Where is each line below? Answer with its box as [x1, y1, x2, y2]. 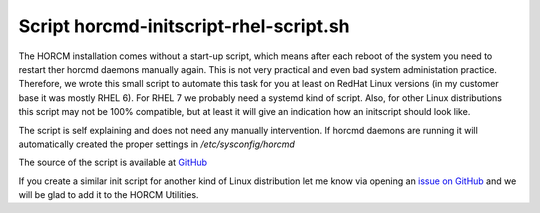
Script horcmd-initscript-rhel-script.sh [18, 15, 350, 37]
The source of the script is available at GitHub [18, 156, 208, 169]
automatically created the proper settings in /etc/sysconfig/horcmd [18, 138, 295, 150]
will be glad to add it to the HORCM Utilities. [18, 189, 199, 201]
